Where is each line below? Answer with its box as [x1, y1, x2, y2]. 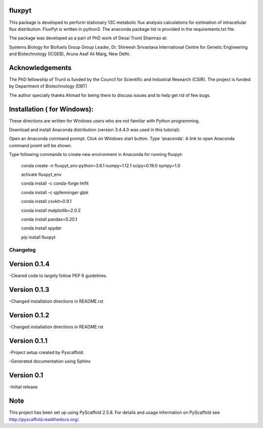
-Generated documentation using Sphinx [9, 358, 91, 364]
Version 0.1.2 [9, 311, 50, 319]
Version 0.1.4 [9, 260, 50, 268]
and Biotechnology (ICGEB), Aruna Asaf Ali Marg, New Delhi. [9, 51, 131, 57]
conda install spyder [21, 225, 62, 231]
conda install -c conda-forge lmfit [21, 180, 89, 186]
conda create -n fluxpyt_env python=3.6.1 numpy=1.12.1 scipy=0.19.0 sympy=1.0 [21, 162, 181, 168]
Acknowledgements [9, 63, 72, 72]
